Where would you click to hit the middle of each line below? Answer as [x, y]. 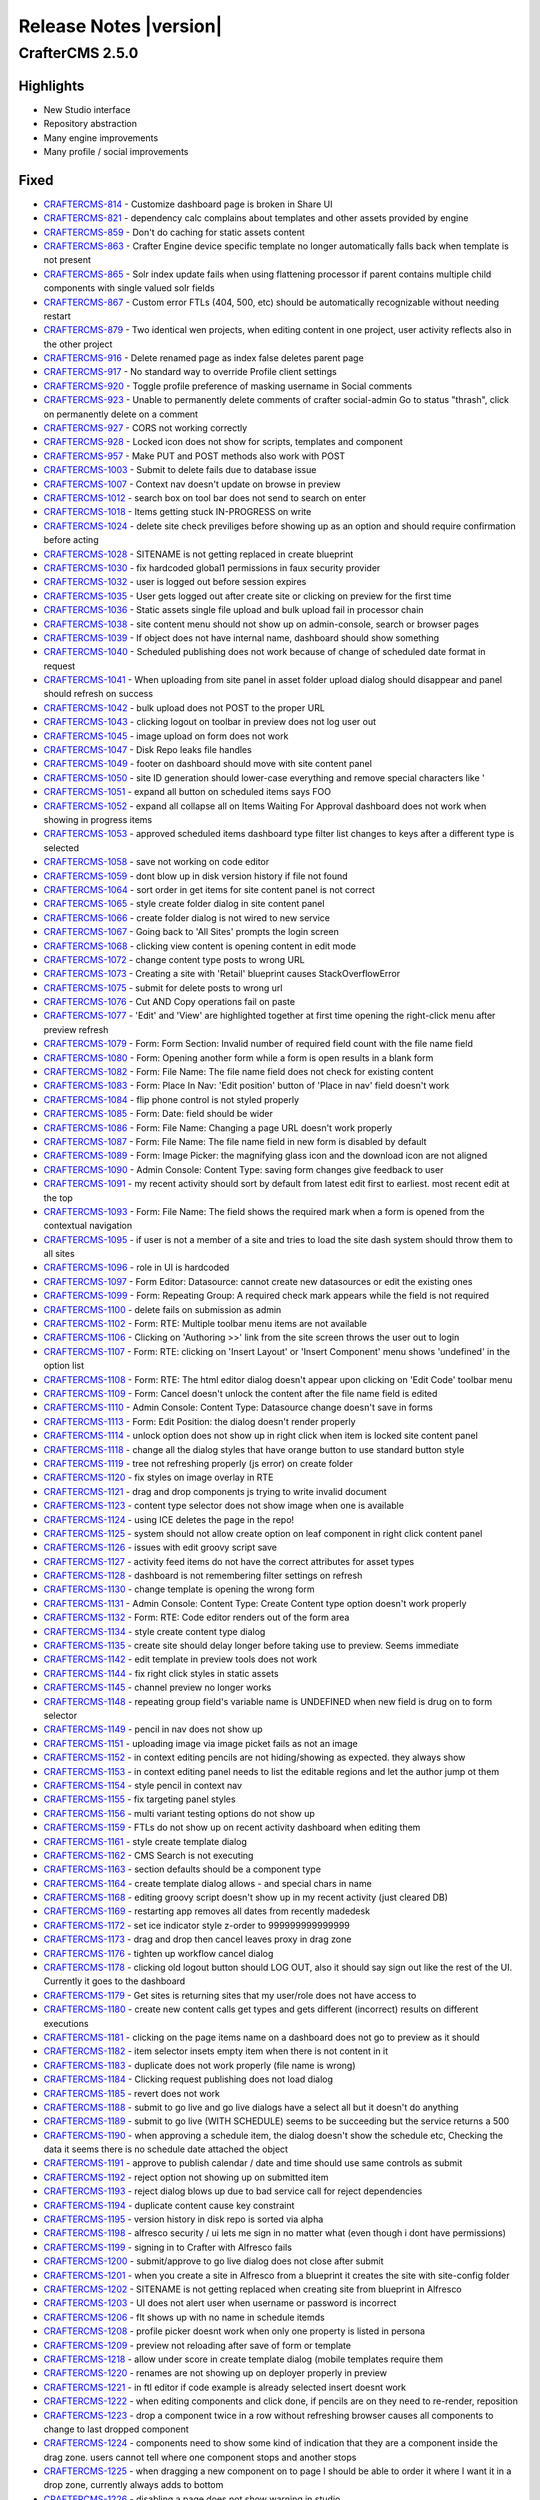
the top [58, 1197]
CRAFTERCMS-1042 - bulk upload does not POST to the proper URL [184, 707]
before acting [71, 540]
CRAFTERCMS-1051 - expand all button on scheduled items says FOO [187, 792]
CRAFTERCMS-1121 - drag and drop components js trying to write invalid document [215, 1491]
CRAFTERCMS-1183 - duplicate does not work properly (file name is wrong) [199, 2065]
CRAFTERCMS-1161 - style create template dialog [145, 1841]
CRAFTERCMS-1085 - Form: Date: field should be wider [158, 1114]
